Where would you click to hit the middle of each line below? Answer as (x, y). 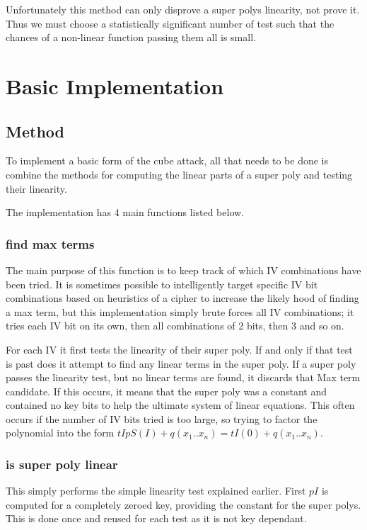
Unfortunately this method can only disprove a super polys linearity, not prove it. (183, 9)
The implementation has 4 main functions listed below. (125, 212)
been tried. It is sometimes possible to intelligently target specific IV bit (162, 284)
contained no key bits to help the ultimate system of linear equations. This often (180, 405)
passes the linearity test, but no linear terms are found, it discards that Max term (183, 377)
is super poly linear (62, 464)
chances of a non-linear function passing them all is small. (131, 37)
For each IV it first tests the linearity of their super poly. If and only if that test (179, 349)
